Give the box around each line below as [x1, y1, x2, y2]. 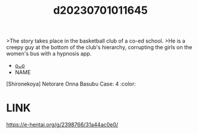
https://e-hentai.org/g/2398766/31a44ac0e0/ [6, 121, 118, 129]
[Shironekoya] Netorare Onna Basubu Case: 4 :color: [6, 80, 136, 87]
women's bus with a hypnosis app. [6, 50, 92, 57]
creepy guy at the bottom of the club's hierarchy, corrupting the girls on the [6, 44, 193, 51]
